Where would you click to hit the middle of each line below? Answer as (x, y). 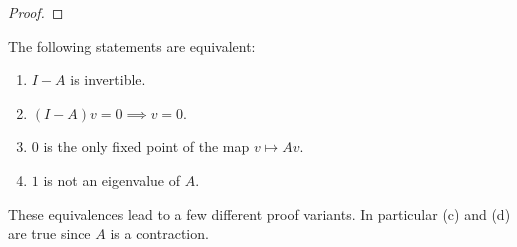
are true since (49, 233)
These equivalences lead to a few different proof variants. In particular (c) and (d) (259, 213)
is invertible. (108, 79)
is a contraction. (159, 233)
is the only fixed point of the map (146, 146)
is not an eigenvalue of (112, 179)
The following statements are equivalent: (132, 45)
